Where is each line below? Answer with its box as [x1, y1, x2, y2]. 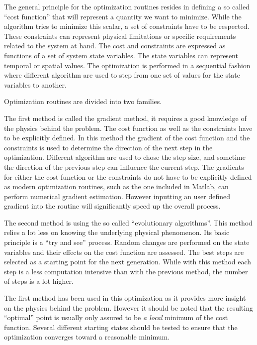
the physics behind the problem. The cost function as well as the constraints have [4, 122, 253, 133]
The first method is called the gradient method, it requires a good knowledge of [4, 113, 247, 123]
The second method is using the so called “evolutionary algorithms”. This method [4, 217, 253, 228]
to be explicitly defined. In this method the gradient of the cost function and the [4, 132, 250, 143]
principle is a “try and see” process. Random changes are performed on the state [4, 237, 250, 247]
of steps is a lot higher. [4, 276, 74, 286]
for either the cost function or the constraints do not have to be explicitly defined [4, 171, 252, 182]
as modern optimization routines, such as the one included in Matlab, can [4, 181, 229, 192]
